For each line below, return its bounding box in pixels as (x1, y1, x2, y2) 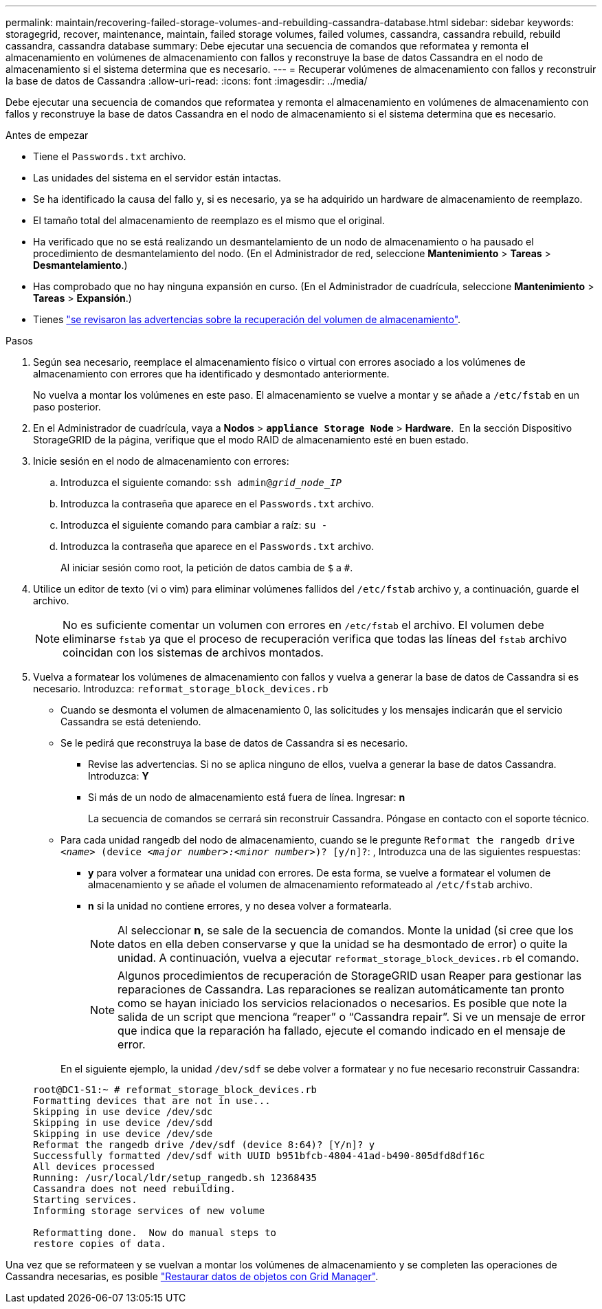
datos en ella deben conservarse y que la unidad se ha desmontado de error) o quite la (118, 937, 568, 951)
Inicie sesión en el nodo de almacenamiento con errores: (33, 455, 289, 467)
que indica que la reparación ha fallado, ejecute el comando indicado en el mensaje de (118, 1024, 566, 1037)
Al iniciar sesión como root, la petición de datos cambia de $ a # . (60, 562, 353, 573)
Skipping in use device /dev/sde (33, 1128, 213, 1139)
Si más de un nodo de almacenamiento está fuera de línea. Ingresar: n (88, 791, 405, 803)
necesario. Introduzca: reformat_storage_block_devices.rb (33, 683, 328, 694)
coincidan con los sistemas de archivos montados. (63, 646, 324, 659)
